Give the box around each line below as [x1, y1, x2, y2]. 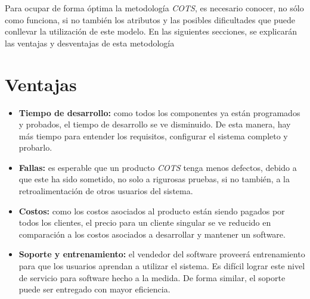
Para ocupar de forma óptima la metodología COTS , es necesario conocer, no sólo [5, 2, 304, 14]
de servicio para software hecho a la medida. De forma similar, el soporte [18, 271, 286, 284]
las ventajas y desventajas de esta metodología [5, 36, 175, 49]
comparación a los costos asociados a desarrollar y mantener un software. [18, 228, 286, 240]
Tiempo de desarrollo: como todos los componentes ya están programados [18, 106, 300, 119]
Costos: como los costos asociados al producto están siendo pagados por [18, 204, 285, 217]
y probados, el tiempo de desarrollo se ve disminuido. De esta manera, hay [18, 118, 291, 130]
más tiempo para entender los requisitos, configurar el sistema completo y [18, 129, 288, 142]
